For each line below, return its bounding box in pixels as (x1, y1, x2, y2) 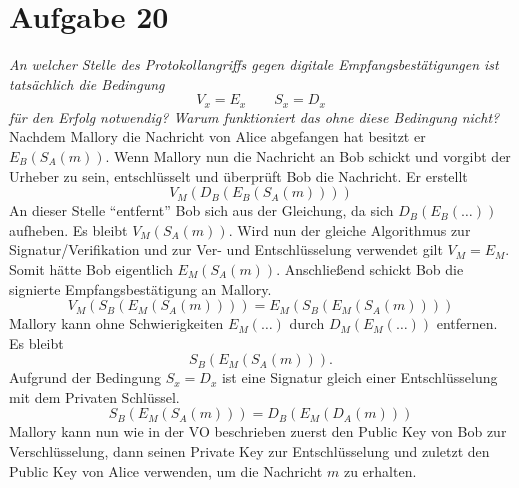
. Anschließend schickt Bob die (276, 258, 464, 279)
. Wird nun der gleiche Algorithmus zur (228, 219, 471, 240)
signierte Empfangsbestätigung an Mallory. (9, 278, 272, 299)
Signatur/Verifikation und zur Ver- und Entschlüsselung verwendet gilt (9, 239, 443, 260)
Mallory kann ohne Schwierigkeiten (9, 313, 224, 334)
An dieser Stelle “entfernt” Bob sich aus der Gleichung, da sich (9, 200, 394, 221)
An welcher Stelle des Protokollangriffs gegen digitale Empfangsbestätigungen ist (9, 54, 499, 75)
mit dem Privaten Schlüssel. (9, 386, 180, 407)
